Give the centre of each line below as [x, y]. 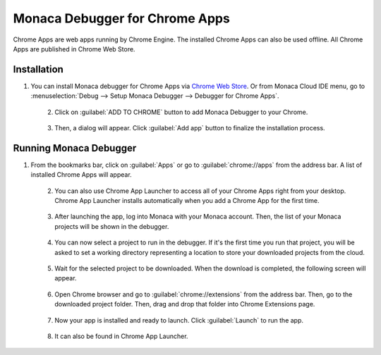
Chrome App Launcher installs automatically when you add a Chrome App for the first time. [187, 201]
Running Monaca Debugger [75, 148]
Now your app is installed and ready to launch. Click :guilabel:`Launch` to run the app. [179, 320]
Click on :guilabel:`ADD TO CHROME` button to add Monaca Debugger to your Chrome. [181, 112]
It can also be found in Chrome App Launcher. [121, 336]
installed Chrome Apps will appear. [81, 175]
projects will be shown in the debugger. [112, 226]
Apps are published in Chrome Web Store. [74, 49]
